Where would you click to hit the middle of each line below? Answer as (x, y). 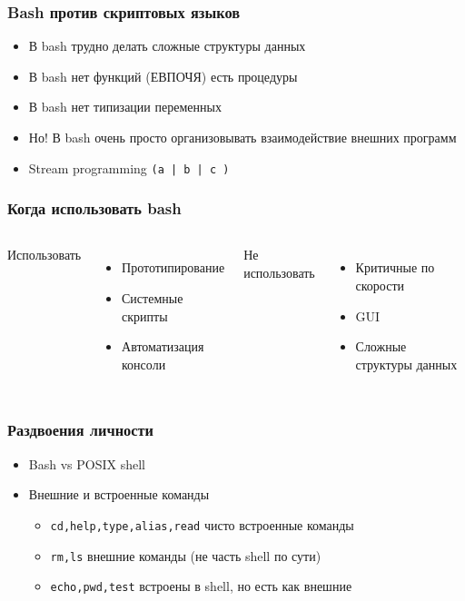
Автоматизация (163, 346)
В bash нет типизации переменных (125, 107)
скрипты (145, 315)
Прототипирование (173, 267)
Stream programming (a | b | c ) (129, 167)
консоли (144, 364)
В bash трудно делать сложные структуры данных (167, 46)
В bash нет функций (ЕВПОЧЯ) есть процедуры (163, 76)
